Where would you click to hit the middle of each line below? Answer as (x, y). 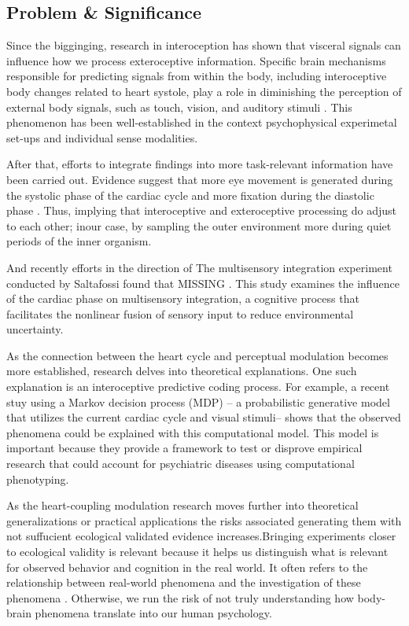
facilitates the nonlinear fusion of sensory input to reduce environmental (180, 313)
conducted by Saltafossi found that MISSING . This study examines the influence (203, 283)
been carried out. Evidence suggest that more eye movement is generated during (200, 179)
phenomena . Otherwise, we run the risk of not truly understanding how (180, 597)
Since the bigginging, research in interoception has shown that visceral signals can (204, 45)
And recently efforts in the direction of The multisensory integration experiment (199, 267)
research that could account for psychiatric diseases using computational (181, 464)
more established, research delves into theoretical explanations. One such (182, 371)
